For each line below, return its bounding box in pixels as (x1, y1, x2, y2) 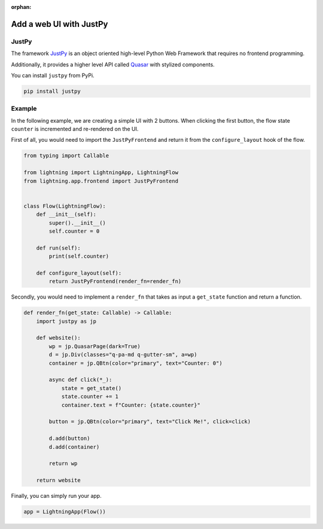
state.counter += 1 (61, 393, 119, 400)
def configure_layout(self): (36, 269, 122, 276)
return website (36, 477, 81, 484)
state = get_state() (61, 385, 122, 391)
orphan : (11, 4, 32, 10)
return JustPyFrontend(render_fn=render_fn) (48, 278, 182, 285)
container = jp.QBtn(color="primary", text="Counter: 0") (48, 360, 223, 366)
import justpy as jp (36, 318, 97, 324)
